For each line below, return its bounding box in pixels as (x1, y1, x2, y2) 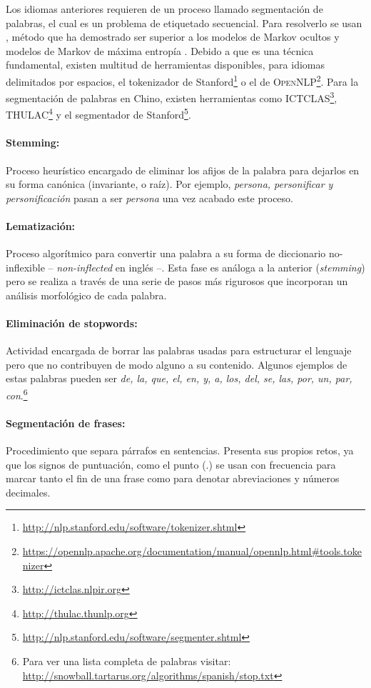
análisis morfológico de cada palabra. (6, 287, 167, 302)
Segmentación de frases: (6, 415, 126, 430)
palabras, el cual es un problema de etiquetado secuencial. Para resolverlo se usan (6, 15, 362, 30)
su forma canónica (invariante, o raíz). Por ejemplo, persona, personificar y (6, 176, 333, 191)
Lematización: (6, 218, 76, 233)
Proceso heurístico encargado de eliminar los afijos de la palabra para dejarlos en (6, 162, 360, 177)
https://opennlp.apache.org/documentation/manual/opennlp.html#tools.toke (22, 544, 362, 559)
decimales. (6, 484, 51, 499)
